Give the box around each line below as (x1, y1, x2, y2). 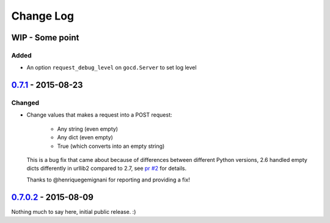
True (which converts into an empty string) (57, 142, 165, 150)
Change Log (11, 9, 75, 23)
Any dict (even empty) (57, 134, 113, 141)
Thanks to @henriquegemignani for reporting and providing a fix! (26, 176, 191, 183)
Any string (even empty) (57, 125, 119, 133)
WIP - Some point (11, 32, 79, 43)
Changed (11, 98, 40, 107)
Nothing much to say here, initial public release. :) (11, 208, 136, 215)
